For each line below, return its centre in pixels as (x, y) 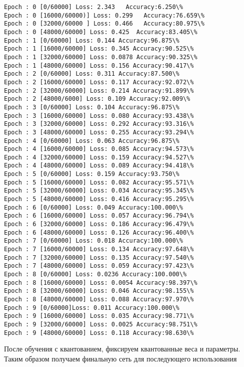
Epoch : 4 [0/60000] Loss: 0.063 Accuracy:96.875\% (92, 141)
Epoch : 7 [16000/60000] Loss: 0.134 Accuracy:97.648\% (99, 249)
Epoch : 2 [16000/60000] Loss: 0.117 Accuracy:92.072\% (99, 82)
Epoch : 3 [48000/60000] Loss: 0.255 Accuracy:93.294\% (99, 132)
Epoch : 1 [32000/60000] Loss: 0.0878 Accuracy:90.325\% (101, 57)
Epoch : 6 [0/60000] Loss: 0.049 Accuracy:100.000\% (93, 207)
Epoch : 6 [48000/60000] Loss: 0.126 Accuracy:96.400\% (99, 232)
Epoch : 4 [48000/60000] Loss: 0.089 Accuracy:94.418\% (99, 166)
